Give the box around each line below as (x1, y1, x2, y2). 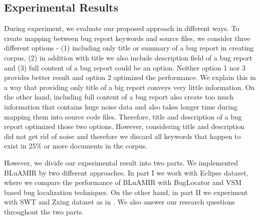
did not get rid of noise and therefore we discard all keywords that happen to (4, 130, 241, 141)
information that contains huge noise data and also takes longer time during (4, 101, 237, 111)
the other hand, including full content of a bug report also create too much (4, 91, 234, 102)
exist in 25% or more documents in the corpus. (4, 140, 148, 151)
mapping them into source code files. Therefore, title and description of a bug (4, 111, 242, 121)
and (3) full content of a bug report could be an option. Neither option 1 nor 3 (4, 62, 246, 72)
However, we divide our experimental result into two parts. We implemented (4, 157, 238, 167)
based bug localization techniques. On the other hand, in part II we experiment (4, 186, 248, 197)
